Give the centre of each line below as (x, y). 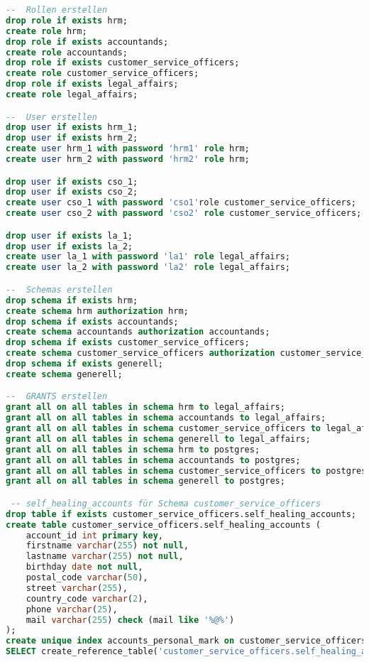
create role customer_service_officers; (103, 74)
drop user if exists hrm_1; (72, 127)
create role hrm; (46, 31)
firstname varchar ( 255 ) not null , (107, 546)
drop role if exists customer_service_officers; (123, 63)
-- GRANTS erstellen (57, 397)
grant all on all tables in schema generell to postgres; (145, 481)
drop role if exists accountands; (87, 42)
